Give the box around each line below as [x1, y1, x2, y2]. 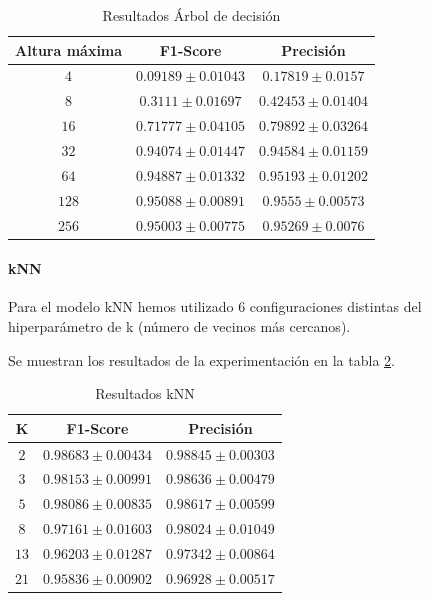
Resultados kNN [95, 383, 195, 404]
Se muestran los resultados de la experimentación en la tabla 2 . [8, 349, 395, 370]
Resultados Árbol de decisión [102, 5, 281, 25]
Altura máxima [15, 39, 123, 60]
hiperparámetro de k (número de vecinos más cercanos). [8, 315, 351, 336]
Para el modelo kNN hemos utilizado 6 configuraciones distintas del [8, 296, 422, 317]
